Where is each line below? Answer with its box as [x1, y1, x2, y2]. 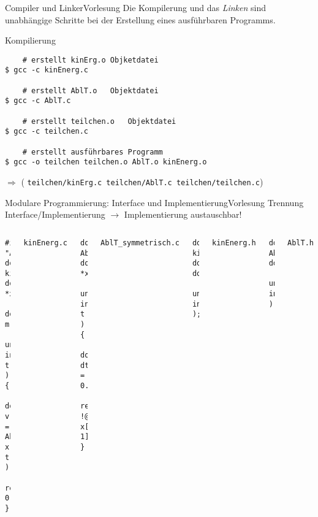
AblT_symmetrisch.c [100, 238, 180, 247]
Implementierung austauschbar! [124, 208, 242, 221]
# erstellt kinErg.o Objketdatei [22, 55, 159, 64]
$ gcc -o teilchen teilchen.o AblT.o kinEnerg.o [5, 158, 207, 167]
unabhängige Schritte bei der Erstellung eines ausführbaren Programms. [5, 13, 276, 26]
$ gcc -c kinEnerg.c [5, 66, 89, 75]
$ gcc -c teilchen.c [5, 127, 89, 136]
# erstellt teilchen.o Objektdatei [22, 117, 176, 126]
